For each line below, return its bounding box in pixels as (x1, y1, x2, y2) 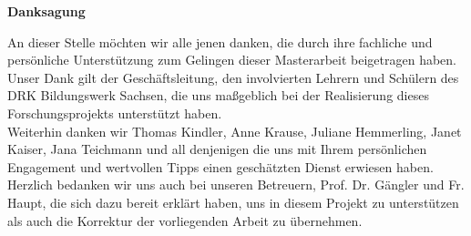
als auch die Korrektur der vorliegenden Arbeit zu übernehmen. (7, 210, 363, 230)
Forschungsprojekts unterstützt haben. (7, 103, 222, 122)
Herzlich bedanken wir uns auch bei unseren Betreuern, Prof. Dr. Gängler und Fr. (7, 175, 465, 194)
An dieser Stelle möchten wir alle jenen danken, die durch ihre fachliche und (7, 32, 433, 51)
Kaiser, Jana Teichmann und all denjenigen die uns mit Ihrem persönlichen (7, 139, 427, 159)
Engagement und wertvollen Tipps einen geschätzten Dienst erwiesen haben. (7, 157, 434, 176)
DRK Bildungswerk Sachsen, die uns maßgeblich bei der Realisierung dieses (7, 86, 429, 105)
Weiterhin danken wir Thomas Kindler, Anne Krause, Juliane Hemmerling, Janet (7, 121, 462, 140)
